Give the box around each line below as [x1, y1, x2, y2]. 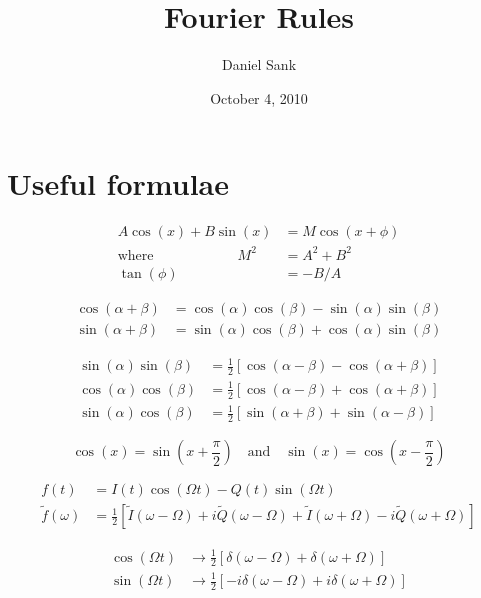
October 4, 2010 [210, 87, 308, 108]
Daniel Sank [221, 54, 297, 75]
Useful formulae [7, 163, 229, 204]
